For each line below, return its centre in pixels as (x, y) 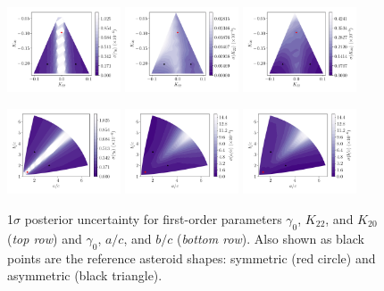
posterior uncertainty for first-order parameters (153, 218)
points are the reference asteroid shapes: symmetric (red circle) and (192, 258)
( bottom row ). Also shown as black (270, 238)
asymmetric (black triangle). (85, 275)
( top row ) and (45, 238)
